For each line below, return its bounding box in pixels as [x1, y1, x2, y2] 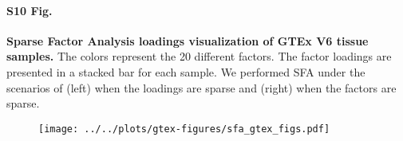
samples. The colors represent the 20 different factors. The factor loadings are [6, 48, 392, 65]
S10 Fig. [6, 2, 53, 18]
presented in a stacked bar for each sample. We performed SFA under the [6, 63, 365, 80]
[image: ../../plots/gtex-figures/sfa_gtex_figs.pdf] [38, 123, 330, 135]
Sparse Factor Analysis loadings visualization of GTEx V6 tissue [6, 32, 369, 49]
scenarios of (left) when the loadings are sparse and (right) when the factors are [6, 79, 397, 96]
